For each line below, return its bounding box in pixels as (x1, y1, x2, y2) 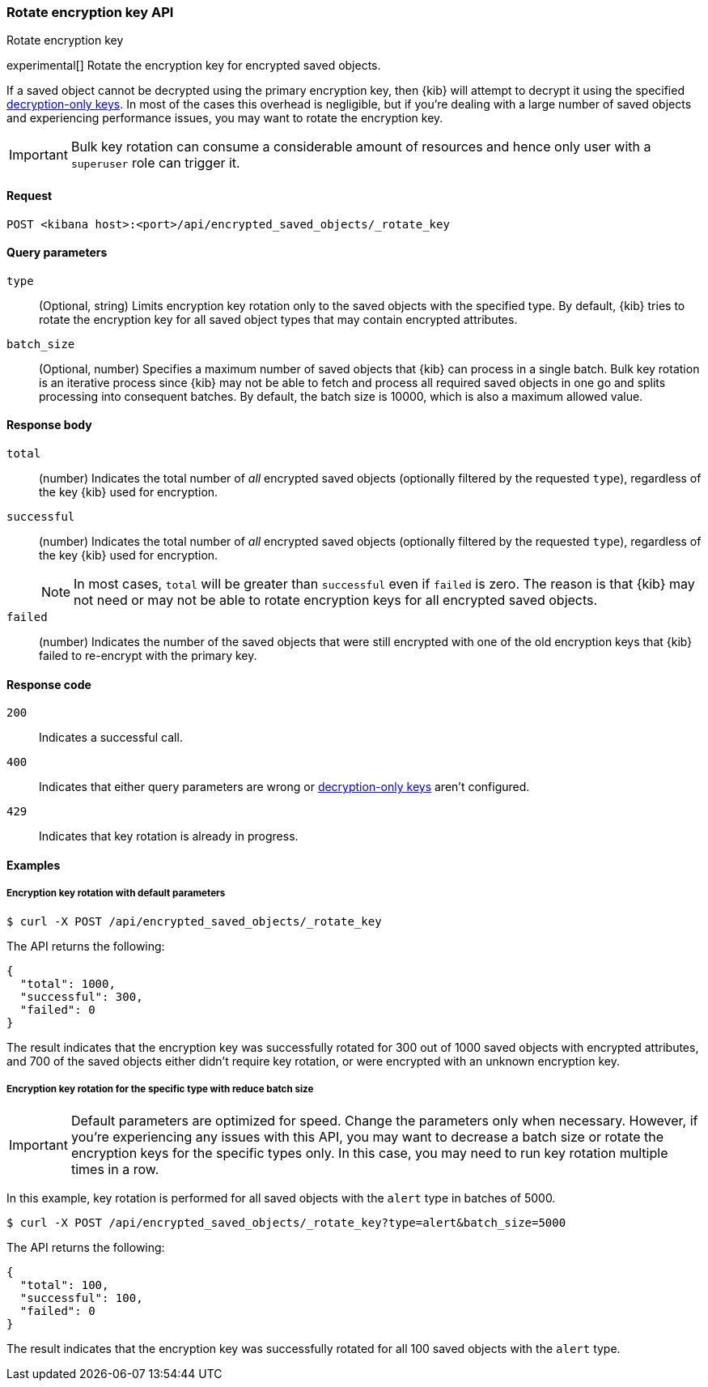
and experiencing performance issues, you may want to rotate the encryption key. (6, 111, 443, 126)
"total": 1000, (19, 976, 116, 990)
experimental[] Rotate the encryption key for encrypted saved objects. (6, 58, 381, 73)
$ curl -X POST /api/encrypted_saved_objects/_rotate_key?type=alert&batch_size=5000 (6, 1216, 566, 1230)
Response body (6, 418, 92, 432)
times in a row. (70, 1161, 159, 1178)
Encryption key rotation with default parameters (6, 887, 226, 900)
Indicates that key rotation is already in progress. (39, 829, 299, 844)
